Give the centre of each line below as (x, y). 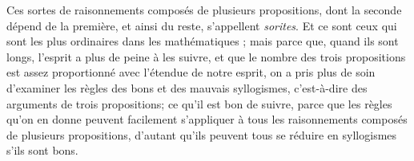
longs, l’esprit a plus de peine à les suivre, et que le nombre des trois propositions (206, 56)
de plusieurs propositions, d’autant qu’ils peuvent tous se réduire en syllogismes (202, 134)
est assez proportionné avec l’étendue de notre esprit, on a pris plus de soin (191, 72)
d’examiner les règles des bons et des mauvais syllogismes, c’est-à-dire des (187, 87)
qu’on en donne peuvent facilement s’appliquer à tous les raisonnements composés (207, 119)
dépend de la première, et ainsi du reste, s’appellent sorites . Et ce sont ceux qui (202, 25)
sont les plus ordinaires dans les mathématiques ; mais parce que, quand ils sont (203, 41)
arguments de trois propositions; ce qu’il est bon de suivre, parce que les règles (199, 103)
